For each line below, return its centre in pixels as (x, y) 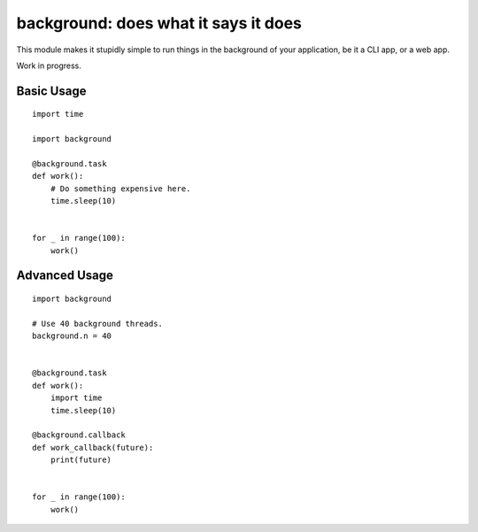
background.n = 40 (72, 336)
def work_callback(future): (93, 447)
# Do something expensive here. (120, 189)
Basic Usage (51, 91)
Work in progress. (49, 66)
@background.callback (79, 435)
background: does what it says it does (159, 23)
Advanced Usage (65, 276)
